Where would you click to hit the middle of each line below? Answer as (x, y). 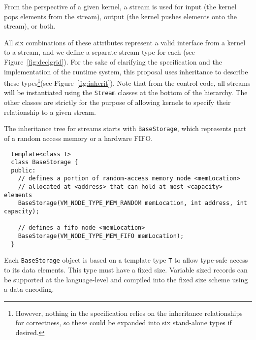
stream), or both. (30, 26)
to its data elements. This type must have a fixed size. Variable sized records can (126, 270)
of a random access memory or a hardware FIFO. (79, 138)
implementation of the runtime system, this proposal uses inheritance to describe (126, 71)
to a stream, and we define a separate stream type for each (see (99, 52)
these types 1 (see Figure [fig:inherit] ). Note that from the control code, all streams (127, 82)
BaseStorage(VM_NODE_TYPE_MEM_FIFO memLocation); (101, 236)
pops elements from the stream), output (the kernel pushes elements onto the (121, 16)
